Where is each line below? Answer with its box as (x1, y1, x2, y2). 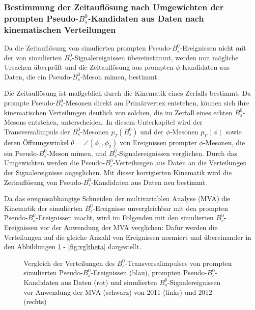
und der (140, 126, 164, 136)
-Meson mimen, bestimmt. (80, 71, 159, 81)
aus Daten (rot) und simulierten (61, 277, 157, 287)
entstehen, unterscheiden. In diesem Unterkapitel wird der (28, 117, 203, 127)
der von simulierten (4, 52, 62, 62)
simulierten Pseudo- (24, 267, 83, 278)
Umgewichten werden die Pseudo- (4, 157, 105, 168)
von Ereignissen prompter (119, 137, 197, 147)
